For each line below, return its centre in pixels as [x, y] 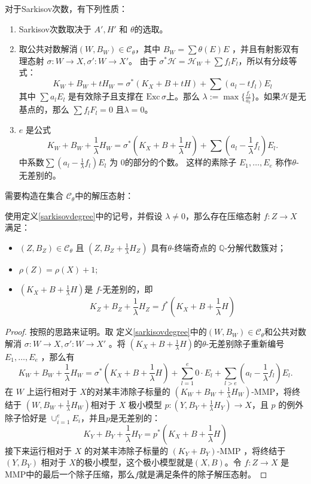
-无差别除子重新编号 [245, 344]
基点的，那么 [44, 109]
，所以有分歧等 [268, 60]
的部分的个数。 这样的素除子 [181, 162]
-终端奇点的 [194, 247]
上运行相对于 [52, 391]
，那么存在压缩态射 [223, 215]
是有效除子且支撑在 [106, 96]
